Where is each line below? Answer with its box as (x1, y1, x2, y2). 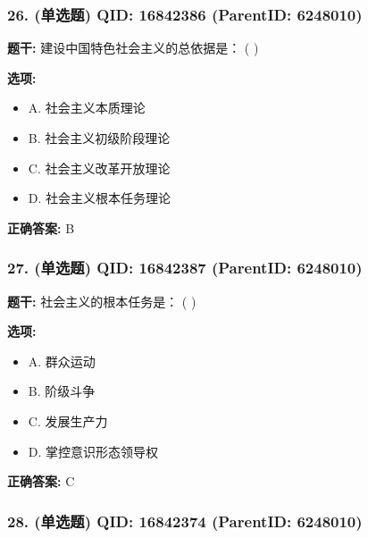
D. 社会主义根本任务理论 (28, 189, 171, 207)
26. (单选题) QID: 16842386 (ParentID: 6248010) (7, 3, 363, 25)
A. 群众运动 (28, 351, 96, 370)
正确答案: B (7, 218, 75, 237)
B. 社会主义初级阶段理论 (28, 129, 171, 147)
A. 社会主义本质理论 (28, 98, 146, 117)
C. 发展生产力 (28, 411, 108, 430)
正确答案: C (7, 472, 75, 491)
